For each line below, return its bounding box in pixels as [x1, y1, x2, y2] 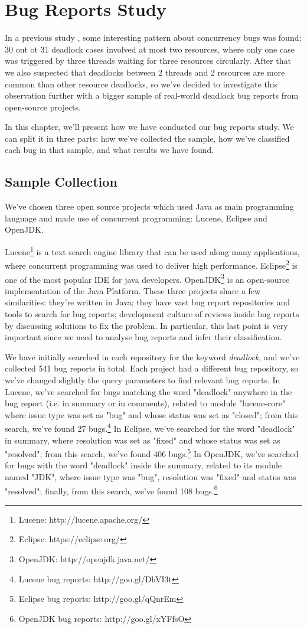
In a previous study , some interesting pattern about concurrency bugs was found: [5, 31, 302, 44]
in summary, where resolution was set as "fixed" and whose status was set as [5, 434, 280, 446]
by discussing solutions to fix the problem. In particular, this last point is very [5, 319, 288, 331]
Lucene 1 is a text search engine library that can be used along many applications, [5, 244, 300, 258]
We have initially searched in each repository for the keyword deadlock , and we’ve [5, 350, 300, 363]
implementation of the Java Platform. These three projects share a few [5, 284, 261, 296]
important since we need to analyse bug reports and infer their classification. [5, 331, 282, 343]
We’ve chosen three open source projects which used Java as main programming [5, 200, 294, 213]
